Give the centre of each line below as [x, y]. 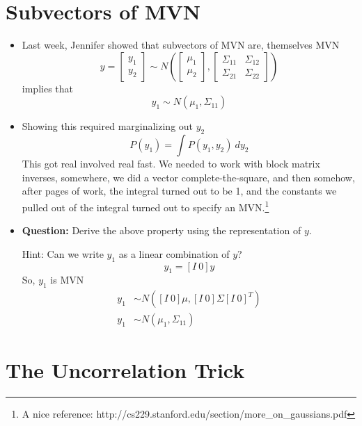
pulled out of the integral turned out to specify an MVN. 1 [145, 206]
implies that [47, 88]
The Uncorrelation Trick [125, 370]
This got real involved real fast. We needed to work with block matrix [171, 164]
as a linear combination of [174, 253]
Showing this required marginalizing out [108, 126]
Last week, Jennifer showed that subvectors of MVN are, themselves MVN [181, 45]
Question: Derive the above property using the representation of [162, 230]
